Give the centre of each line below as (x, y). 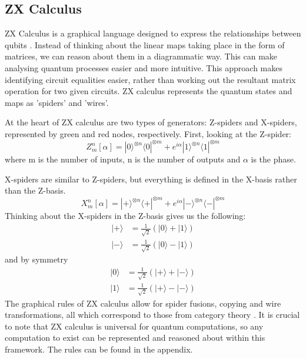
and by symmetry (36, 259)
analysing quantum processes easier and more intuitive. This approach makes (144, 67)
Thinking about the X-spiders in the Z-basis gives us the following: (125, 216)
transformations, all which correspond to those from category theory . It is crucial (152, 315)
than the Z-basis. (35, 190)
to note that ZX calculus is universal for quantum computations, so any (134, 326)
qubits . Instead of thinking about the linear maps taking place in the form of (145, 44)
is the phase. (273, 159)
